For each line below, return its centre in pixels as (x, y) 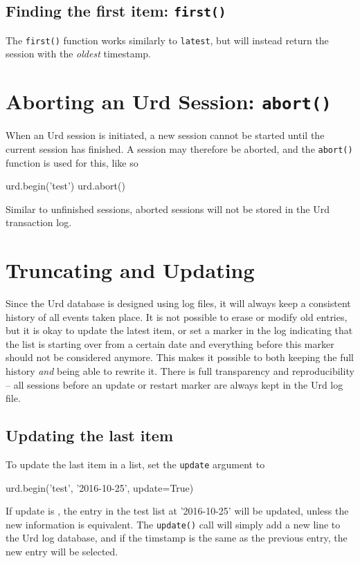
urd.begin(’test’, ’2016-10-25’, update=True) (100, 487)
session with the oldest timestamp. (79, 54)
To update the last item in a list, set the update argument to (135, 464)
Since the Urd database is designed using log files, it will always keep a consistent (178, 303)
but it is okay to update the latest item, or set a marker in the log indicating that (179, 330)
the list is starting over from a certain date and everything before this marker (170, 343)
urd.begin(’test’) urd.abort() (65, 186)
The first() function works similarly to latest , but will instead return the (167, 40)
